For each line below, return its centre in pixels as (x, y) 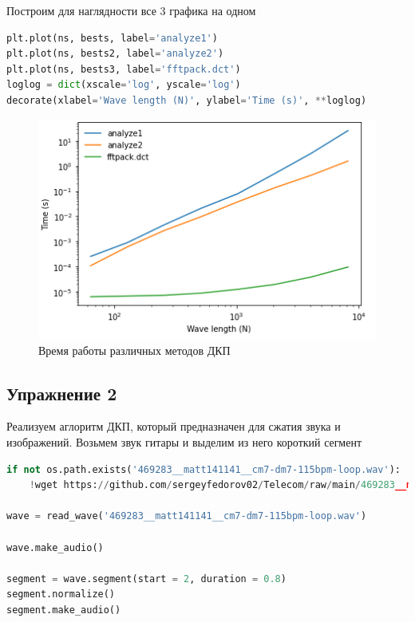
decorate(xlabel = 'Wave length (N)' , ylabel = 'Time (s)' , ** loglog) (187, 100)
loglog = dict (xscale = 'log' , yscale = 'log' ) (124, 85)
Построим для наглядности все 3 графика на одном (131, 10)
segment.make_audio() (64, 610)
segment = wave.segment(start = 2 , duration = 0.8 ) (146, 579)
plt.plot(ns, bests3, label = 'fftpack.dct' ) (124, 69)
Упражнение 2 (62, 393)
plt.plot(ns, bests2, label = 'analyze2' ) (115, 54)
